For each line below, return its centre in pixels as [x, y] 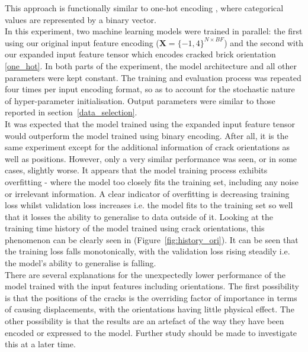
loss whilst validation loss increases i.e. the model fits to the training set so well [149, 205]
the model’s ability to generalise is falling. [81, 263]
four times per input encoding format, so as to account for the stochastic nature [150, 89]
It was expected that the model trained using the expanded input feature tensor [150, 123]
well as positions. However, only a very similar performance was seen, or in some [151, 158]
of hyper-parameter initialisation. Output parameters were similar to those [140, 100]
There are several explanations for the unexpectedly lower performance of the [145, 274]
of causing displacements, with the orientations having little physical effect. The [150, 309]
